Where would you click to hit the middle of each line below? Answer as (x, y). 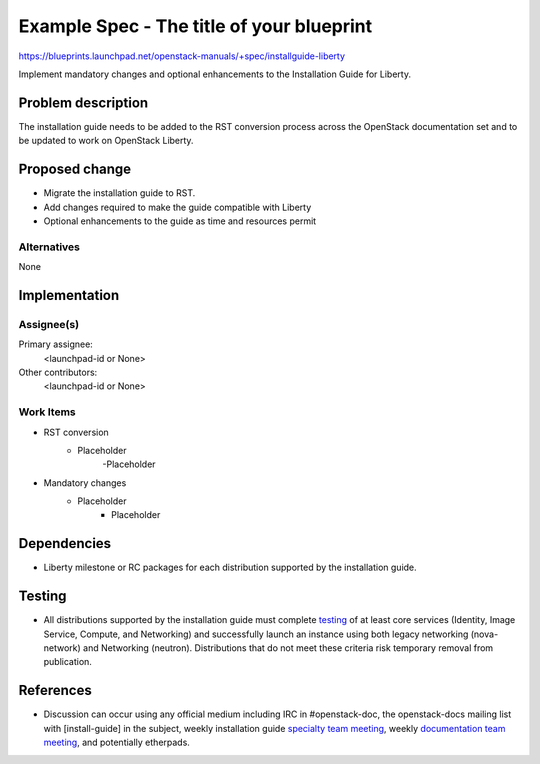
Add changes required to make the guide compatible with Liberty (177, 207)
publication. (67, 662)
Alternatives (49, 247)
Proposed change (75, 169)
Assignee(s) (49, 324)
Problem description (83, 102)
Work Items (47, 412)
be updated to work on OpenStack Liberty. (106, 141)
